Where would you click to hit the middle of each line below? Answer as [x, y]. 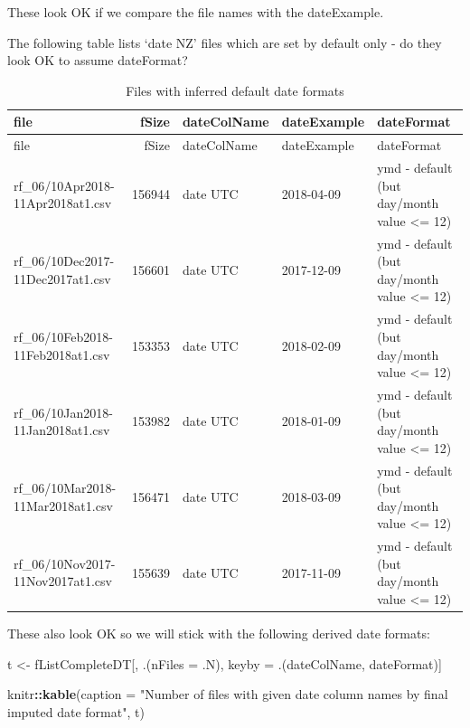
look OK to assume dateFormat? [98, 60]
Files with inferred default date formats [235, 90]
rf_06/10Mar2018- [65, 488]
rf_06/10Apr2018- [64, 185]
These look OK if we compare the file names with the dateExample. [196, 12]
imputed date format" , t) [76, 711]
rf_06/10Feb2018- [63, 336]
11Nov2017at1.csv [63, 581]
